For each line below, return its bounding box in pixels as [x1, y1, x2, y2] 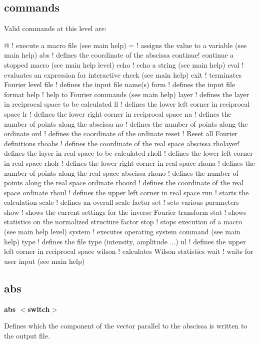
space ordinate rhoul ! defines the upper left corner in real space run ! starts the [4, 187, 249, 197]
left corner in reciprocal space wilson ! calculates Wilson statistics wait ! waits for [4, 246, 253, 256]
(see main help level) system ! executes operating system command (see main [4, 226, 240, 237]
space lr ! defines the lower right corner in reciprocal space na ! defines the [4, 108, 231, 119]
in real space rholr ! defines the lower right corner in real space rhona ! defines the [4, 157, 255, 168]
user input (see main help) [4, 255, 85, 266]
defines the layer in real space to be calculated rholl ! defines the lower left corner [4, 148, 253, 158]
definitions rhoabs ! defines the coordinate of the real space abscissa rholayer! [4, 138, 240, 148]
